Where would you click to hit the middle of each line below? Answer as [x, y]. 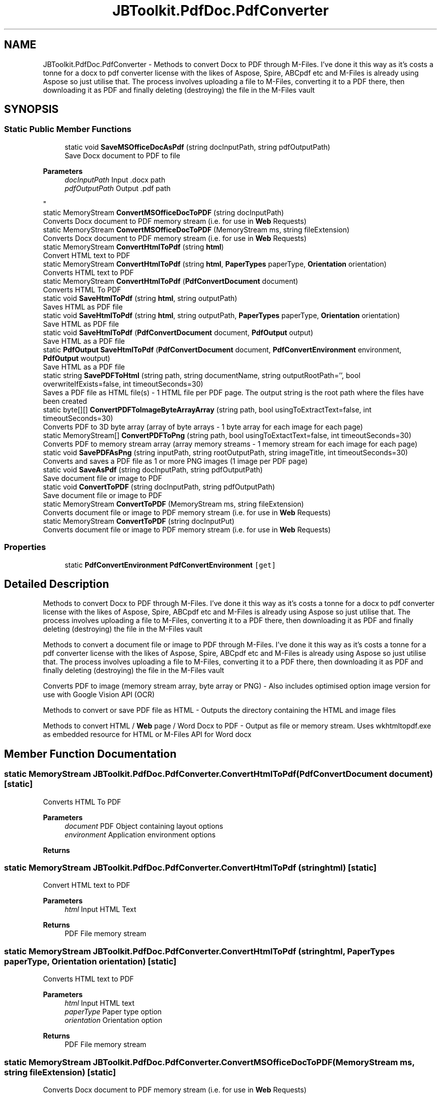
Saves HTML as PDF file [83, 307]
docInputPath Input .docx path [115, 179]
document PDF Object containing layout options [144, 826]
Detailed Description [57, 584]
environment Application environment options [140, 834]
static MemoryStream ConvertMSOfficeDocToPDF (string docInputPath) [163, 212]
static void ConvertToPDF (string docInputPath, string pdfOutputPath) [159, 486]
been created [65, 401]
